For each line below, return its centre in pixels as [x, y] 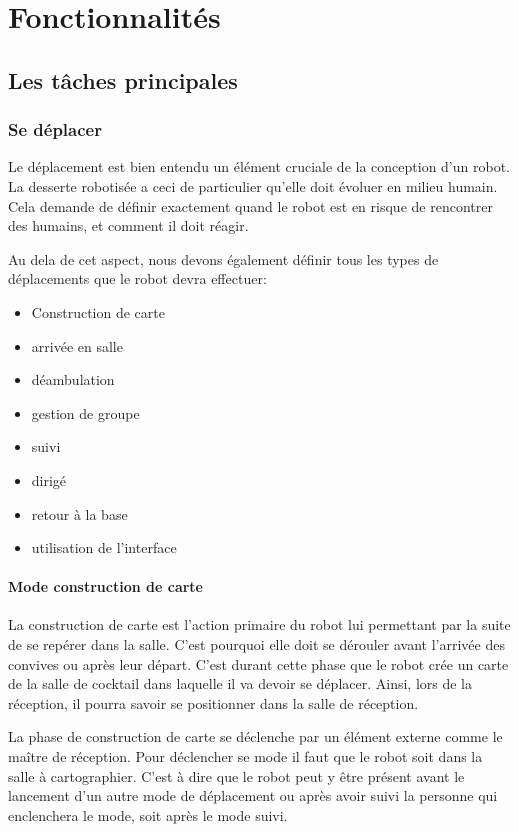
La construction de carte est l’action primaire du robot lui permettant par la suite [259, 624]
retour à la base [79, 513]
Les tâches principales [123, 79]
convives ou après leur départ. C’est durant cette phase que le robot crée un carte [258, 663]
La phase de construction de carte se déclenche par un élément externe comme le [255, 736]
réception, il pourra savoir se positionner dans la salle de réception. [213, 702]
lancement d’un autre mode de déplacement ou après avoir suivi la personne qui [253, 795]
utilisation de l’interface [104, 547]
